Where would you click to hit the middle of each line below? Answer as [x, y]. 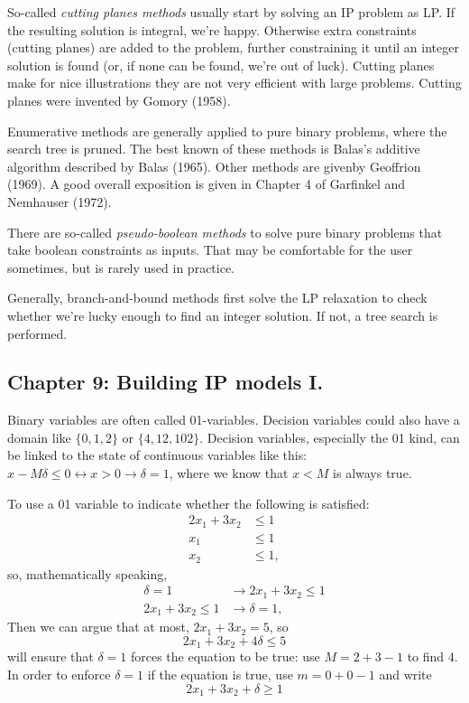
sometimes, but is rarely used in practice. [121, 267]
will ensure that [51, 656]
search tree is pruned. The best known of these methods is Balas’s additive [214, 149]
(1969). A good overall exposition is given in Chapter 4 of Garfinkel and [207, 184]
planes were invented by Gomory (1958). [119, 100]
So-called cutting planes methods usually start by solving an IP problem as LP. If [231, 12]
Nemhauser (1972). [60, 201]
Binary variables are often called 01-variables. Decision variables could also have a [234, 420]
